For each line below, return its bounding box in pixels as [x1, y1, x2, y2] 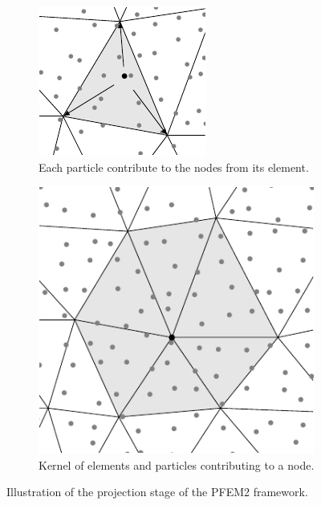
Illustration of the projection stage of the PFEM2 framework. [6, 483, 308, 500]
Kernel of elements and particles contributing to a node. [39, 456, 315, 473]
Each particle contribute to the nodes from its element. [39, 158, 309, 175]
